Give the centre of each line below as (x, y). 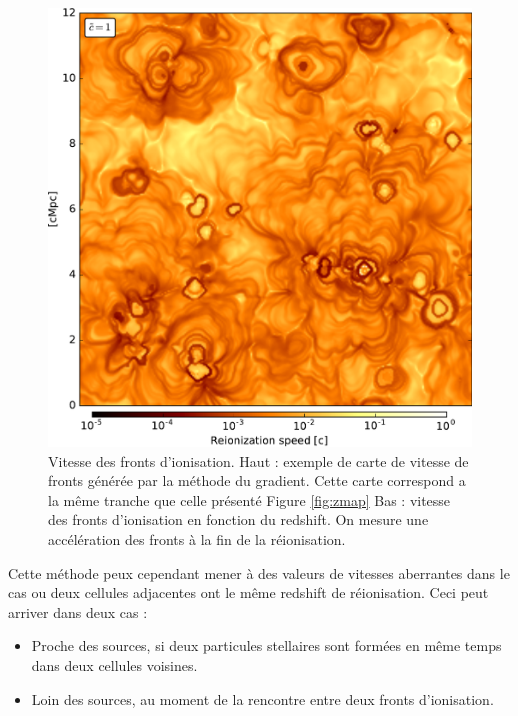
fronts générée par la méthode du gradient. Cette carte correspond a (257, 480)
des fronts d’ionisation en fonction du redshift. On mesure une (238, 519)
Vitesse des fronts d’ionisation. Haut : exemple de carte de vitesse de (258, 460)
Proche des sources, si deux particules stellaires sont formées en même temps (266, 645)
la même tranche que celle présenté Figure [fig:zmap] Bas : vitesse (249, 499)
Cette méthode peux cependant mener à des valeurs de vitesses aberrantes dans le (259, 572)
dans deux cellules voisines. (114, 664)
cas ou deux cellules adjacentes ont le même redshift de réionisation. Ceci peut (248, 592)
